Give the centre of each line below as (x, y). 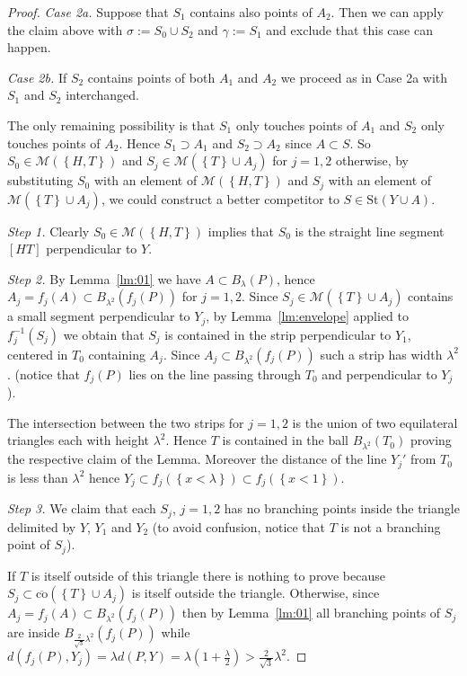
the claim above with (65, 29)
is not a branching (391, 526)
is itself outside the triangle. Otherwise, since (256, 593)
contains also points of (251, 12)
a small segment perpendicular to (99, 316)
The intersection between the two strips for (126, 422)
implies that (241, 231)
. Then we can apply (387, 12)
